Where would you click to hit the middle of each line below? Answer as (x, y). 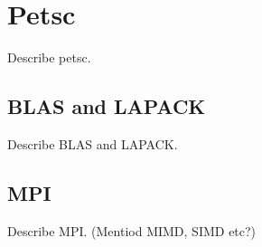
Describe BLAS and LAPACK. (93, 143)
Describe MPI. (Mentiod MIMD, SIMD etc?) (132, 230)
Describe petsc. (49, 57)
